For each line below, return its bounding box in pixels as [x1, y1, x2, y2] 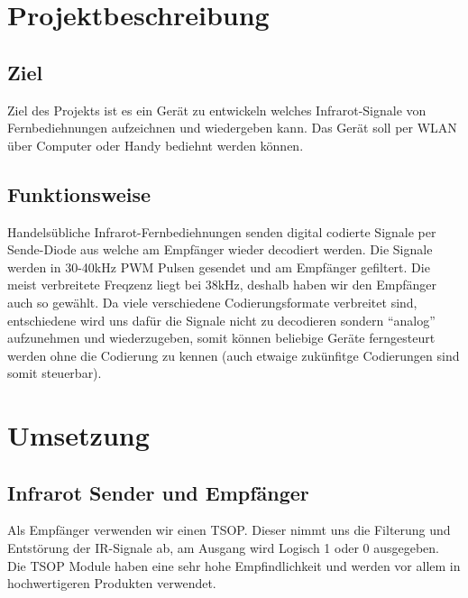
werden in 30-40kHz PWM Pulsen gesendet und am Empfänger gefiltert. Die [7, 257, 430, 276]
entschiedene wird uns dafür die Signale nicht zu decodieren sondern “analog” [7, 310, 436, 329]
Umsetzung [7, 417, 150, 454]
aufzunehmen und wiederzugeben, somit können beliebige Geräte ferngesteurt [7, 328, 436, 347]
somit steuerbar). [7, 363, 102, 382]
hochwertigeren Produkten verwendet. [7, 574, 216, 593]
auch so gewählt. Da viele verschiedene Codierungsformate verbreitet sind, [7, 292, 418, 311]
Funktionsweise [7, 179, 151, 207]
